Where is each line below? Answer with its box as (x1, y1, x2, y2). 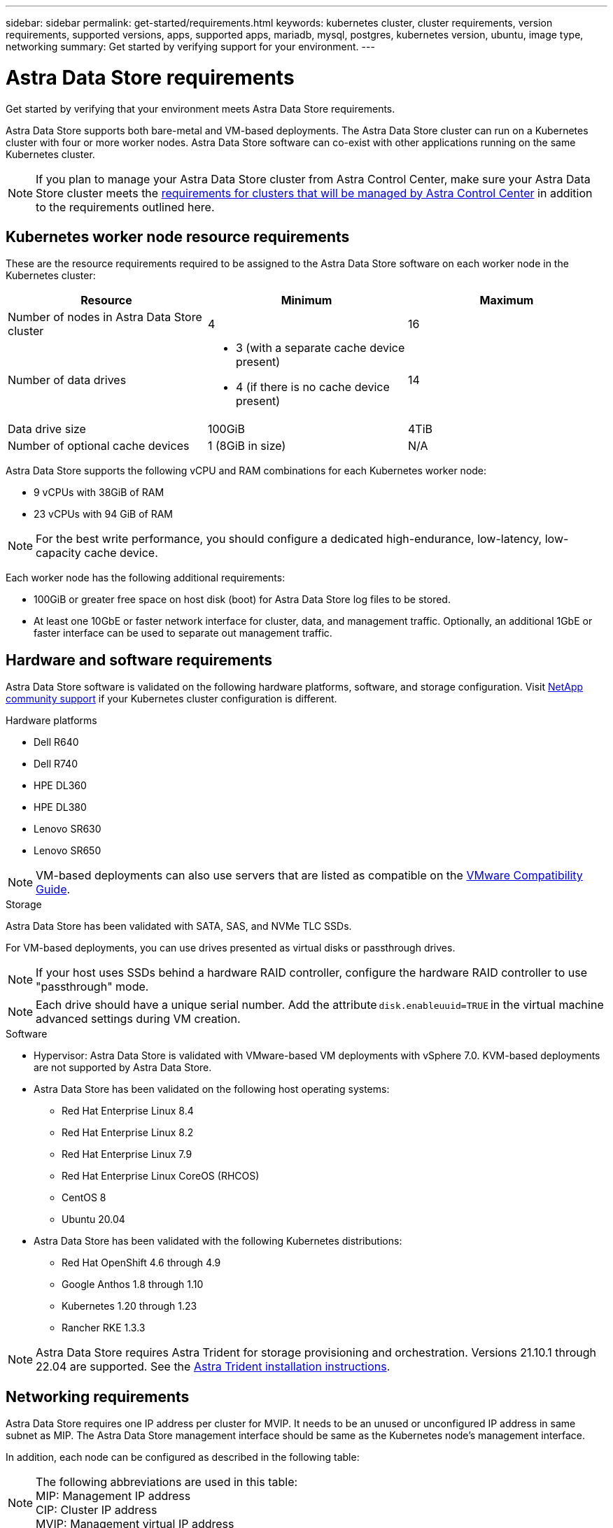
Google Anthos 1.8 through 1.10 (62, 1278, 204, 1291)
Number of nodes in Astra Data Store (8, 310, 202, 325)
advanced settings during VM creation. (36, 1012, 241, 1026)
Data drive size (8, 422, 86, 437)
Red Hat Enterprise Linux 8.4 (62, 1105, 194, 1117)
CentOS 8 (62, 1191, 106, 1204)
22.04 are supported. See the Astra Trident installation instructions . (36, 1359, 390, 1374)
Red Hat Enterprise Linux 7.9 (62, 1148, 192, 1161)
